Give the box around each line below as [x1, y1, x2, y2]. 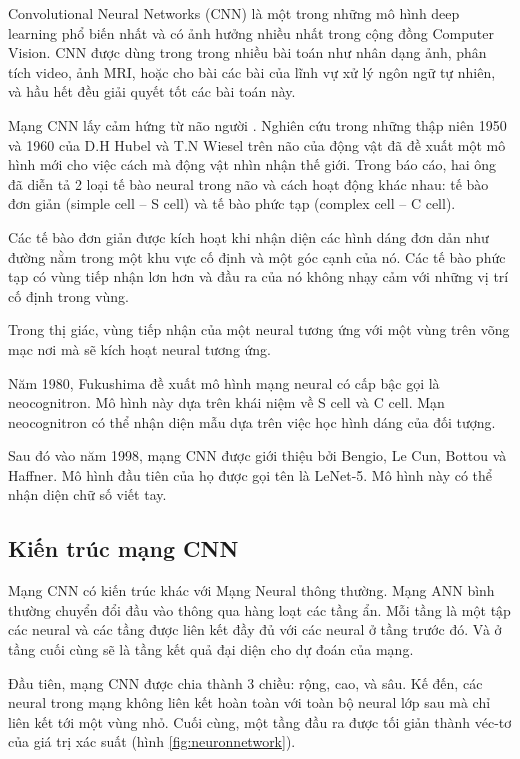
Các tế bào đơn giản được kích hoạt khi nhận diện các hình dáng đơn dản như [8, 226, 489, 247]
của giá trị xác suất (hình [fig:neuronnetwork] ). [8, 731, 296, 752]
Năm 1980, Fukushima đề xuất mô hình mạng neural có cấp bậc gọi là [8, 372, 440, 393]
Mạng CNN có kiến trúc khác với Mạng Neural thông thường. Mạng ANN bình [8, 580, 495, 601]
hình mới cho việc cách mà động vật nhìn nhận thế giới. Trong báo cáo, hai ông [8, 154, 497, 175]
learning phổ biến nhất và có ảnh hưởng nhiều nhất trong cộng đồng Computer [8, 22, 494, 43]
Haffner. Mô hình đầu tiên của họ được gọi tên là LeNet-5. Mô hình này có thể [8, 464, 493, 485]
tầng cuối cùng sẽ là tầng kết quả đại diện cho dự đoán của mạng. [8, 639, 414, 660]
